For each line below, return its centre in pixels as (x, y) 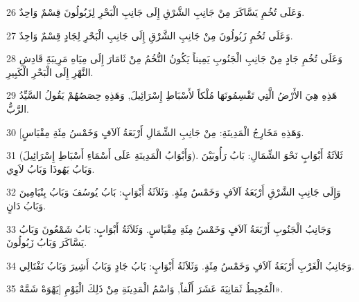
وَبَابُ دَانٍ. (26, 205)
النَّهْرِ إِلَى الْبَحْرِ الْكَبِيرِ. (50, 72)
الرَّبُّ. (18, 108)
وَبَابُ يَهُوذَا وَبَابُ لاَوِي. (51, 168)
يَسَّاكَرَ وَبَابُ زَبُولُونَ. (47, 242)
